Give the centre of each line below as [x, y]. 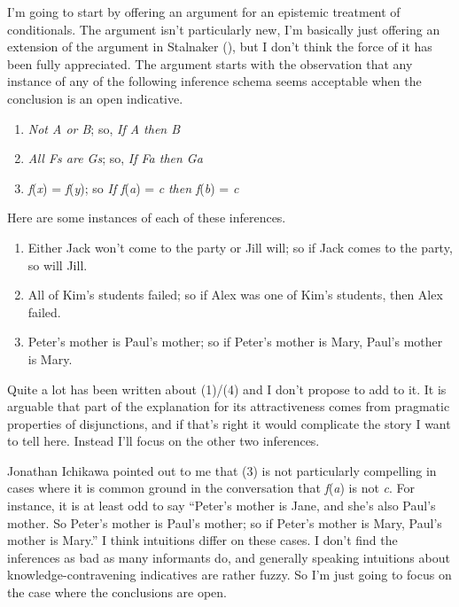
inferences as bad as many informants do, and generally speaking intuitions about [229, 557]
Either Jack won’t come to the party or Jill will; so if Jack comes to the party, [240, 247]
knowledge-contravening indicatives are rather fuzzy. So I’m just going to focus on [229, 575]
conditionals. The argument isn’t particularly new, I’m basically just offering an [224, 29]
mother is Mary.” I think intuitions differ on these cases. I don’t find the [202, 540]
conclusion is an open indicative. [95, 98]
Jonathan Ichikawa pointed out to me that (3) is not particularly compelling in [222, 470]
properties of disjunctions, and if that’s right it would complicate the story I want [229, 423]
